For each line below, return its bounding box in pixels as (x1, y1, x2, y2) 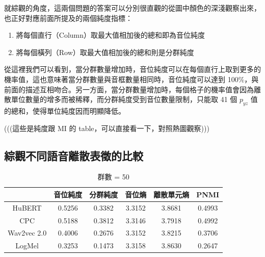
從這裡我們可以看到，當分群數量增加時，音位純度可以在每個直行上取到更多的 (4, 64, 261, 74)
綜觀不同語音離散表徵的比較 (4, 147, 143, 163)
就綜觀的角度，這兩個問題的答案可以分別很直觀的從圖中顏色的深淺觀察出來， (4, 3, 261, 13)
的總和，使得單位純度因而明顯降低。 (4, 105, 125, 116)
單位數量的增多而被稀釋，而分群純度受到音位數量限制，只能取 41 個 (11, 94, 237, 105)
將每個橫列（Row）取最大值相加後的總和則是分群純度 (16, 46, 194, 57)
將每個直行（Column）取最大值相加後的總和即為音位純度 (16, 30, 205, 40)
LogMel (15, 240, 39, 251)
